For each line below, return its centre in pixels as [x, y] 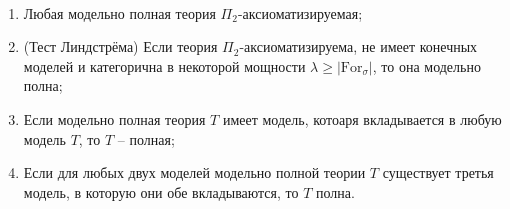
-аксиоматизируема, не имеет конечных [358, 46]
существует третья [438, 172]
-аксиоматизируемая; [300, 12]
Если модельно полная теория [114, 118]
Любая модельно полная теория [119, 12]
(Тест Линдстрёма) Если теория [120, 46]
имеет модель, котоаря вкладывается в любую [362, 118]
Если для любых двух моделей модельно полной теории [194, 172]
